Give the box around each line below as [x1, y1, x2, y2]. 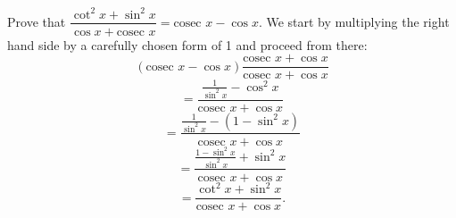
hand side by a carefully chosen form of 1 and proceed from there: [7, 35, 368, 54]
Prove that [7, 12, 66, 30]
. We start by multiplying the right [258, 12, 450, 30]
